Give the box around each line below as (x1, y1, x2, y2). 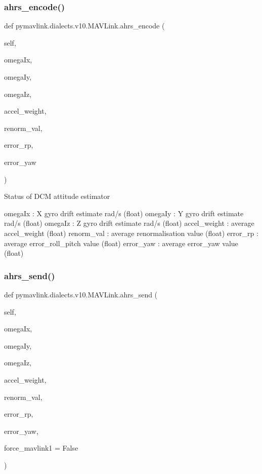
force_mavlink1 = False (4, 443, 78, 453)
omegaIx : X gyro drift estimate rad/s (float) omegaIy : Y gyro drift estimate (4, 208, 244, 218)
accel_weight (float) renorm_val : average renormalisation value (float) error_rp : (4, 227, 258, 238)
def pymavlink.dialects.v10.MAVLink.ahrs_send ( (4, 289, 158, 299)
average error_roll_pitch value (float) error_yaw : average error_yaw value (4, 238, 238, 248)
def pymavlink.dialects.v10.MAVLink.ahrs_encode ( (4, 20, 165, 31)
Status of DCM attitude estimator (4, 191, 110, 201)
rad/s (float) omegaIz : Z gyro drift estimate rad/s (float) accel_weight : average (4, 218, 254, 228)
